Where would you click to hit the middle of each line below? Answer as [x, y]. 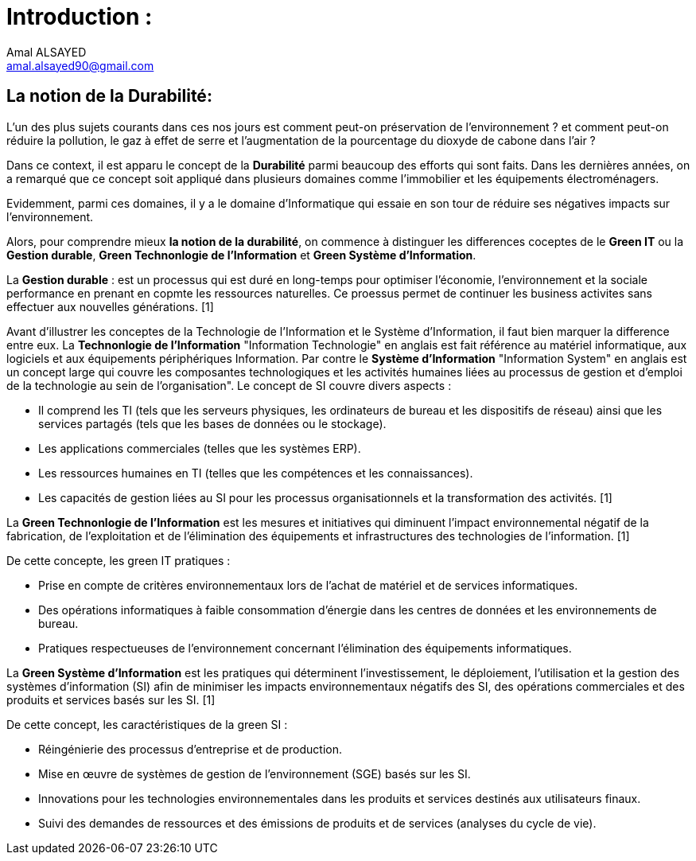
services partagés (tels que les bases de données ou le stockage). [212, 423]
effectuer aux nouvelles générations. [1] [110, 306]
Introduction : [80, 17]
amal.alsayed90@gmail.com [80, 65]
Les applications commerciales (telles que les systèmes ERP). [200, 448]
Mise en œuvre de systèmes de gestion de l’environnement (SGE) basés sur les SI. [255, 773]
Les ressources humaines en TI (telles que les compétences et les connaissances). [256, 473]
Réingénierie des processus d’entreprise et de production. [191, 749]
